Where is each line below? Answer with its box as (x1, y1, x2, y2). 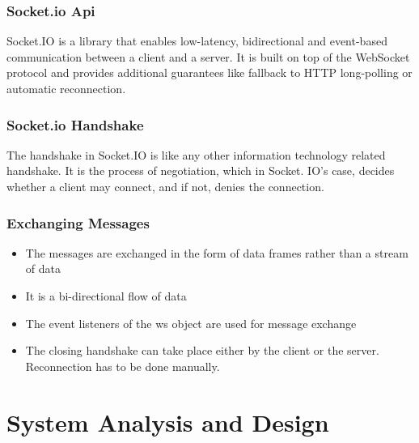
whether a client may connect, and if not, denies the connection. (6, 178, 324, 194)
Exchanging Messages (6, 212, 150, 232)
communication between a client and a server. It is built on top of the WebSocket (6, 48, 410, 65)
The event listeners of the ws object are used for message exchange (25, 314, 357, 331)
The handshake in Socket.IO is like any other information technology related (6, 146, 386, 163)
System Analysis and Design (6, 405, 329, 438)
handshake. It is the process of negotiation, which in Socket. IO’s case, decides (6, 162, 395, 179)
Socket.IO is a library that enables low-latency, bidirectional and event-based (6, 32, 387, 49)
